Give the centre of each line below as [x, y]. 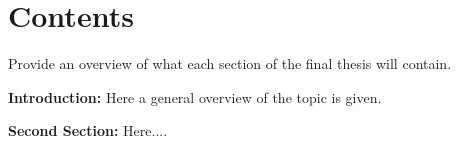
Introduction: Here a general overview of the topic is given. [195, 96]
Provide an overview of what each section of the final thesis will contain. [230, 63]
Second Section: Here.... [88, 130]
